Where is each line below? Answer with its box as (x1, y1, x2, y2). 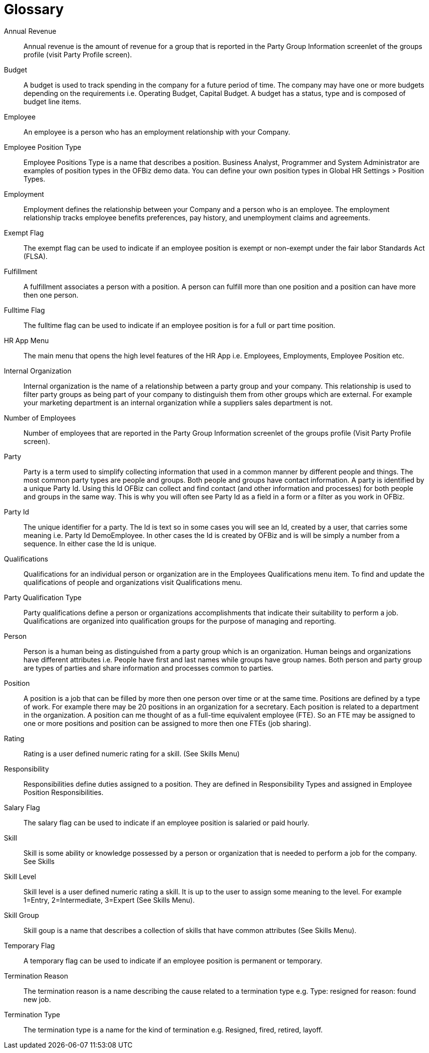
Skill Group (4, 911, 39, 919)
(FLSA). (24, 252, 48, 260)
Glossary (4, 1, 64, 18)
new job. (24, 995, 51, 1004)
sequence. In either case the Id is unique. (24, 539, 157, 548)
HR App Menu (4, 336, 49, 345)
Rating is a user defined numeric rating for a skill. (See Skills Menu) (24, 749, 240, 758)
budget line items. (24, 97, 81, 106)
